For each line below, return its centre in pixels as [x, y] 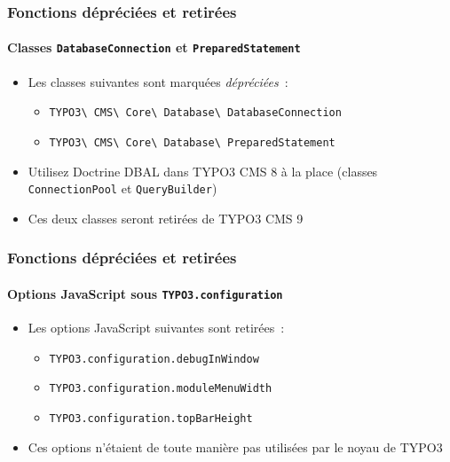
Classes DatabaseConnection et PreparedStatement [154, 47]
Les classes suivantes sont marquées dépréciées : [158, 81]
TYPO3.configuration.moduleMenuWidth [161, 389]
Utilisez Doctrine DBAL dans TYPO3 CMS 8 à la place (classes [203, 171]
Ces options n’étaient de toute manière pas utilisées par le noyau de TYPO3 [235, 446]
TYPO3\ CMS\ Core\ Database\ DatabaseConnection [195, 113]
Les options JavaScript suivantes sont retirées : [156, 328]
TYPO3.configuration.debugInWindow [154, 359]
